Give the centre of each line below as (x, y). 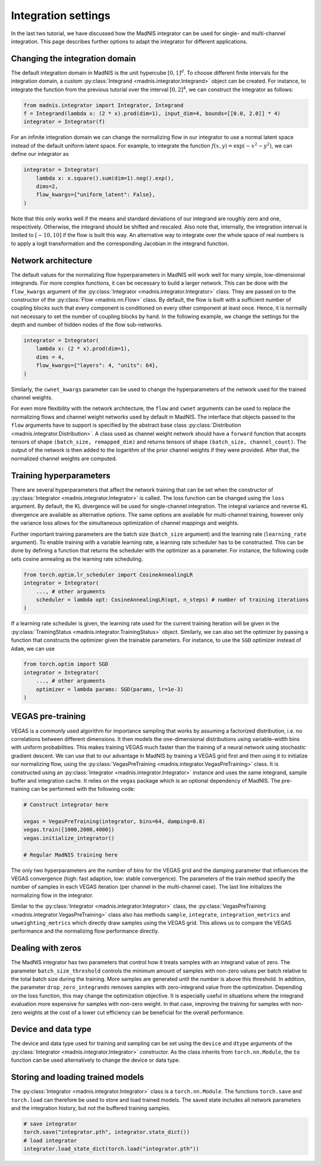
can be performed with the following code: (83, 789)
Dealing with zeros (46, 948)
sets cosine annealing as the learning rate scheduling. (77, 559)
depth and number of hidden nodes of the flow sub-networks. (87, 325)
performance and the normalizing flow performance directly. (85, 931)
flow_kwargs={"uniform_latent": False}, (96, 195)
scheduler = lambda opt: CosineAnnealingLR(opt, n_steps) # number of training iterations (172, 599)
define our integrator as (40, 154)
